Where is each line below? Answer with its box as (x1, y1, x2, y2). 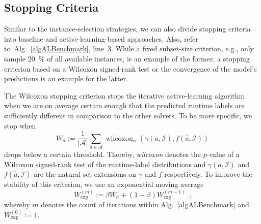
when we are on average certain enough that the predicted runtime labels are (4, 100, 245, 111)
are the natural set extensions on (34, 169, 136, 179)
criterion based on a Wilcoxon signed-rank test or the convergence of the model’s (4, 63, 257, 74)
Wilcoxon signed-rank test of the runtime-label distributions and (4, 158, 206, 169)
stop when (4, 120, 36, 131)
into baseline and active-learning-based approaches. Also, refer (4, 33, 198, 44)
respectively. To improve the (164, 169, 252, 179)
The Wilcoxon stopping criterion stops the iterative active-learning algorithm (4, 90, 245, 101)
